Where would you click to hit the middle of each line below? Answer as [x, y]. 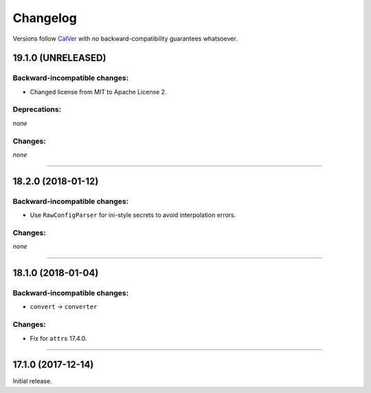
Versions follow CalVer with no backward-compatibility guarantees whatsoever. [125, 39]
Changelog [45, 18]
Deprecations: [37, 109]
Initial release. [32, 381]
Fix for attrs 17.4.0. [58, 338]
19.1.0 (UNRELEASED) [59, 58]
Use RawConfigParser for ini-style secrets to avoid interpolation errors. [133, 215]
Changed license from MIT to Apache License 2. [98, 92]
